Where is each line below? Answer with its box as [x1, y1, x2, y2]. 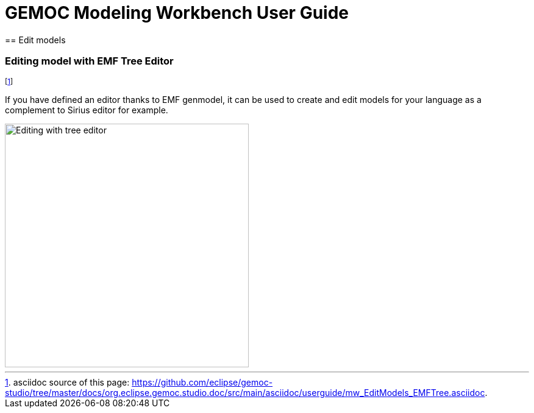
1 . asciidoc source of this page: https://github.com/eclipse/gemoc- [5, 376, 273, 387]
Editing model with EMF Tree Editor [5, 55, 174, 68]
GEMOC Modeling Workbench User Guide [5, 2, 349, 23]
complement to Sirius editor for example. [5, 104, 168, 115]
